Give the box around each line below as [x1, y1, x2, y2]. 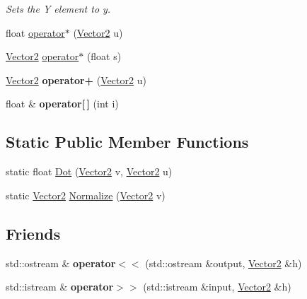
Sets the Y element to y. [6, 1, 111, 16]
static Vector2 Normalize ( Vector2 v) [6, 187, 166, 202]
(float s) [86, 49, 122, 64]
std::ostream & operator [6, 255, 116, 270]
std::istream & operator [6, 279, 114, 294]
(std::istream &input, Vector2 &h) [143, 279, 291, 294]
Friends [6, 222, 61, 244]
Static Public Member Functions [6, 131, 249, 153]
